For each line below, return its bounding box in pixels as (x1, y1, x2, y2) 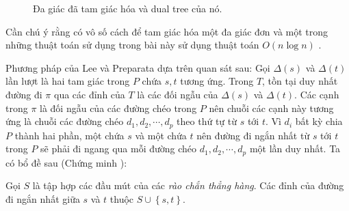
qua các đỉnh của (54, 87, 125, 101)
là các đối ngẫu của (137, 87, 218, 101)
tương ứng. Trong (180, 74, 254, 88)
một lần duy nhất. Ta (249, 141, 341, 156)
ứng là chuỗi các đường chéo (5, 114, 124, 128)
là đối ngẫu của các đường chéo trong (40, 100, 197, 115)
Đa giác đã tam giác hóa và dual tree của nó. (33, 1, 222, 15)
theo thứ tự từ (177, 114, 237, 128)
